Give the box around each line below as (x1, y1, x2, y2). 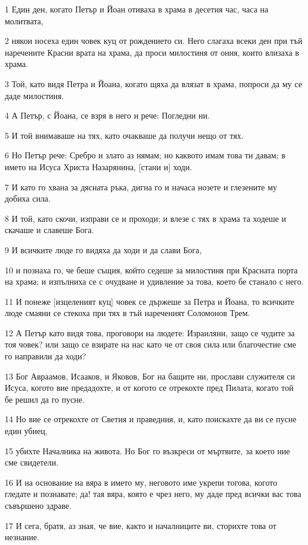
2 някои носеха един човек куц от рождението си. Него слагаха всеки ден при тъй (5, 34, 303, 47)
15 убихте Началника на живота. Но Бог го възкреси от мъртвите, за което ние (5, 444, 290, 457)
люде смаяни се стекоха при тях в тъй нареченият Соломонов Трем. (5, 307, 250, 319)
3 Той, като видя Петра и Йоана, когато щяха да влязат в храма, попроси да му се (5, 77, 302, 90)
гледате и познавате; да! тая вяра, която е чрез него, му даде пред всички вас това (5, 487, 301, 500)
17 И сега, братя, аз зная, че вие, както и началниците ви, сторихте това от (5, 519, 277, 531)
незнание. (5, 531, 40, 543)
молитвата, (5, 14, 43, 27)
